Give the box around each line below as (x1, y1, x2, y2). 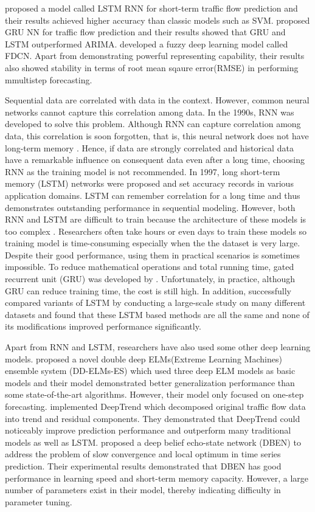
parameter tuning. (5, 495, 72, 508)
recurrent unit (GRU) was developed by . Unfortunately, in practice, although (5, 272, 296, 285)
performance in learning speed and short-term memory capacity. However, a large (5, 471, 308, 484)
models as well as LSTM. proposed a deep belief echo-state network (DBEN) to (5, 435, 301, 448)
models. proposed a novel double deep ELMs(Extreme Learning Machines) (5, 352, 282, 365)
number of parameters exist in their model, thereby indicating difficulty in (5, 483, 281, 496)
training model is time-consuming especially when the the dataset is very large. (5, 237, 300, 249)
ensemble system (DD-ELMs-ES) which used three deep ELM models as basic (5, 364, 296, 377)
